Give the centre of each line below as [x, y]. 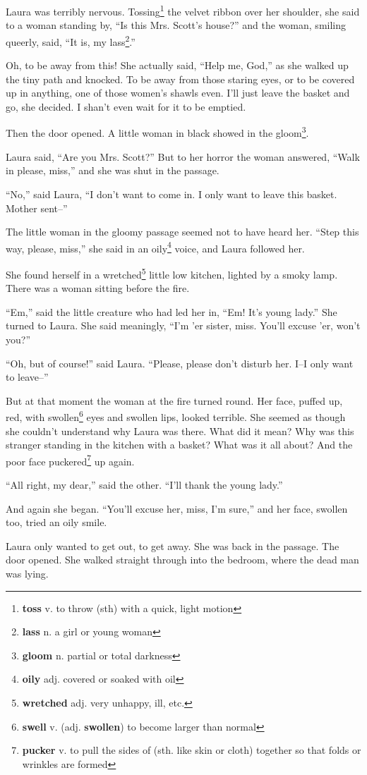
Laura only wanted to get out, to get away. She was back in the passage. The [173, 545]
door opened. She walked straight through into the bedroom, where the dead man [182, 560]
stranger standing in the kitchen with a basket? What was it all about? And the [179, 445]
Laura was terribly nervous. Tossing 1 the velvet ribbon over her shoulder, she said [183, 10]
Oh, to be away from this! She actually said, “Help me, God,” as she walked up [177, 65]
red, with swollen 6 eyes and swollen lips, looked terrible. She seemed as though [176, 416]
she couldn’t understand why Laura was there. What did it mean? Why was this [180, 431]
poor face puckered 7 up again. [70, 460]
